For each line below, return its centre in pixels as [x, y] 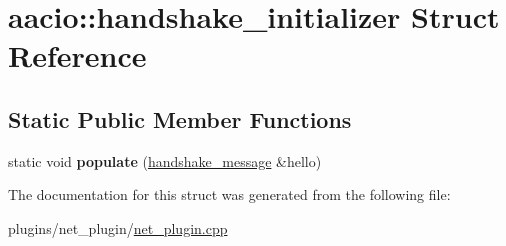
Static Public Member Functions [180, 118]
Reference [77, 55]
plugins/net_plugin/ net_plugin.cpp [118, 227]
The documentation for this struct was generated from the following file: [229, 194]
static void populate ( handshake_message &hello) [165, 160]
